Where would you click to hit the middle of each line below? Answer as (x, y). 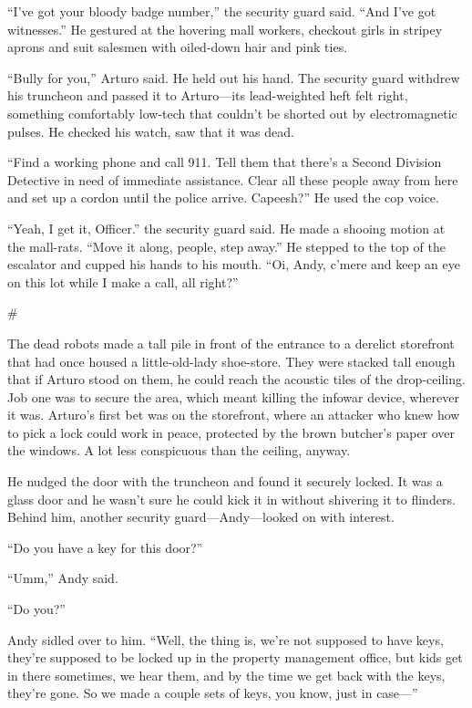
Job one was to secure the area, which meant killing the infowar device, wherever (233, 396)
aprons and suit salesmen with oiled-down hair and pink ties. (178, 47)
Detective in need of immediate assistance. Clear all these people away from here (233, 179)
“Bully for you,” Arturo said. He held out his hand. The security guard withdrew (234, 77)
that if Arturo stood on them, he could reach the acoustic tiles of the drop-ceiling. (236, 379)
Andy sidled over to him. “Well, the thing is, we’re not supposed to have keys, (226, 639)
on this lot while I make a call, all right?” (123, 281)
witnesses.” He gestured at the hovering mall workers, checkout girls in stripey (225, 29)
